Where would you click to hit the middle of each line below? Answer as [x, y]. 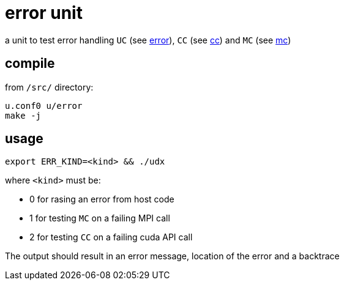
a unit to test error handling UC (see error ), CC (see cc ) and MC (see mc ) [148, 40]
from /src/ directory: [49, 87]
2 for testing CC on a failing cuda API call [111, 237]
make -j [23, 115]
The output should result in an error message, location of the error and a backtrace [172, 256]
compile [30, 64]
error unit [44, 13]
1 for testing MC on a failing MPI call [100, 218]
